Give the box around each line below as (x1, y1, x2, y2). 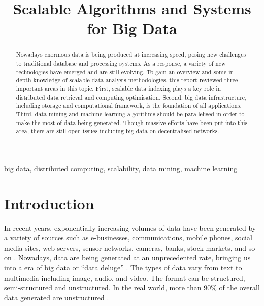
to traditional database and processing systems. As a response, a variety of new (16, 59, 226, 68)
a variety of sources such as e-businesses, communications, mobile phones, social (4, 232, 252, 243)
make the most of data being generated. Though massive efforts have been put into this (16, 118, 248, 127)
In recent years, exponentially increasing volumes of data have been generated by (4, 222, 256, 233)
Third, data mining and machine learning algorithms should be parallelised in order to (16, 109, 245, 118)
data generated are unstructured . (4, 292, 109, 302)
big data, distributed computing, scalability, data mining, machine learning (4, 163, 238, 173)
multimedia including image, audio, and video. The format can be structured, (4, 272, 245, 283)
